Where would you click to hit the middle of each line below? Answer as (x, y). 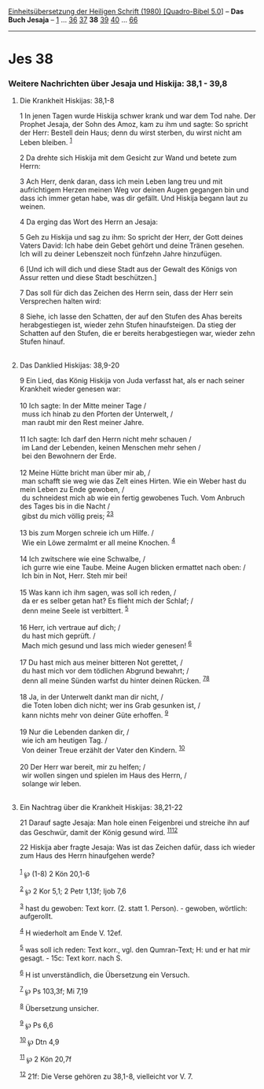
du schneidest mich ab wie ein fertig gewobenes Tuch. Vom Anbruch (133, 498)
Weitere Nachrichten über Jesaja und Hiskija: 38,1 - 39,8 (118, 84)
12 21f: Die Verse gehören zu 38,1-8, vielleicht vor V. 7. (106, 1076)
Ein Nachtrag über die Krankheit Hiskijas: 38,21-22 (101, 807)
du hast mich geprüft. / (59, 636)
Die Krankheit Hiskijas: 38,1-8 (67, 101)
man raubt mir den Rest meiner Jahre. (83, 423)
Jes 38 (31, 59)
